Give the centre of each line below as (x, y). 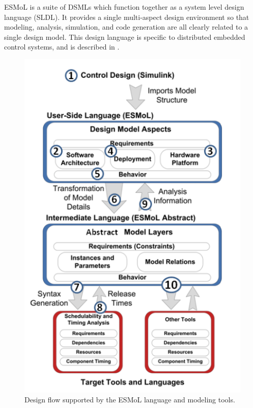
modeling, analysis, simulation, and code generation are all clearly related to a (126, 27)
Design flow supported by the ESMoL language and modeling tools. (130, 400)
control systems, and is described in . (62, 47)
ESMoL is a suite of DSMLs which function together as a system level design (124, 7)
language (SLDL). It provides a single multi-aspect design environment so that (127, 17)
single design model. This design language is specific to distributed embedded (125, 37)
